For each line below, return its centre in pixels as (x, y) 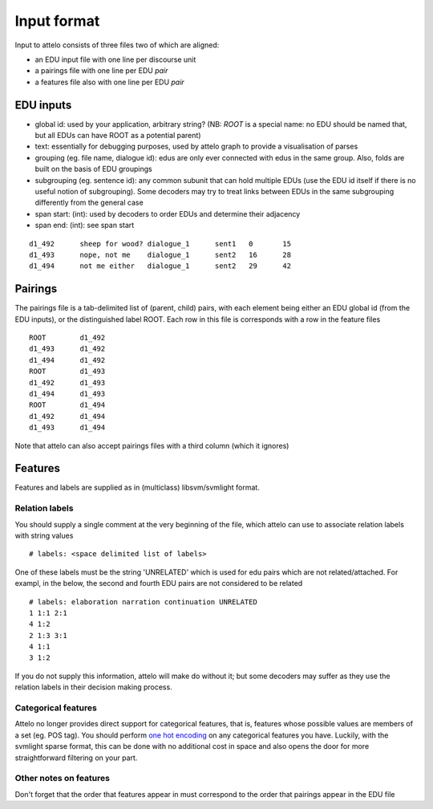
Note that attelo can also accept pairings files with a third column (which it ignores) (152, 445)
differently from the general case (89, 203)
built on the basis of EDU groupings (93, 169)
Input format (57, 21)
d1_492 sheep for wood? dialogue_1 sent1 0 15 (160, 244)
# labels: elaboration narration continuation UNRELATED (144, 602)
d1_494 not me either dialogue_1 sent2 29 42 (160, 266)
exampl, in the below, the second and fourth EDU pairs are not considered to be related (159, 583)
